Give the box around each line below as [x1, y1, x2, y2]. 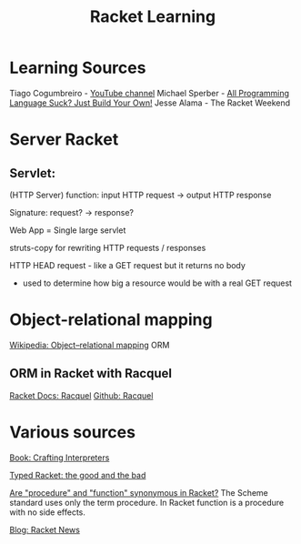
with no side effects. [9, 507, 86, 518]
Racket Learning [89, 6, 216, 27]
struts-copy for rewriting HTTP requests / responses [9, 242, 206, 253]
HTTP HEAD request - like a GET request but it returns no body [9, 259, 246, 270]
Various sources [9, 421, 136, 442]
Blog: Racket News [9, 524, 80, 535]
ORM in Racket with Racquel [9, 366, 173, 381]
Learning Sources [9, 57, 146, 78]
